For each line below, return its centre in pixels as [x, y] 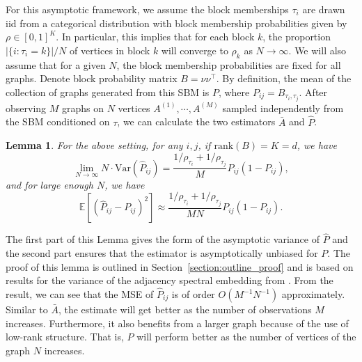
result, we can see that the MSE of [80, 294]
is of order [193, 294]
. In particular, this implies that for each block [155, 37]
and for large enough [49, 184]
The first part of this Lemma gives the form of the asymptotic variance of [163, 239]
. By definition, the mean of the [284, 78]
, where [234, 92]
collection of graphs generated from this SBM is [108, 92]
